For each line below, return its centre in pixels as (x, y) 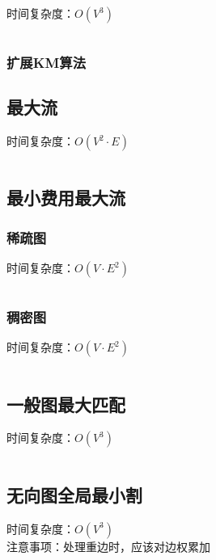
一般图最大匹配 (66, 404)
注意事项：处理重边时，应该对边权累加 (108, 546)
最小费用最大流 (66, 198)
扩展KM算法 (47, 62)
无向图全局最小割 (74, 494)
